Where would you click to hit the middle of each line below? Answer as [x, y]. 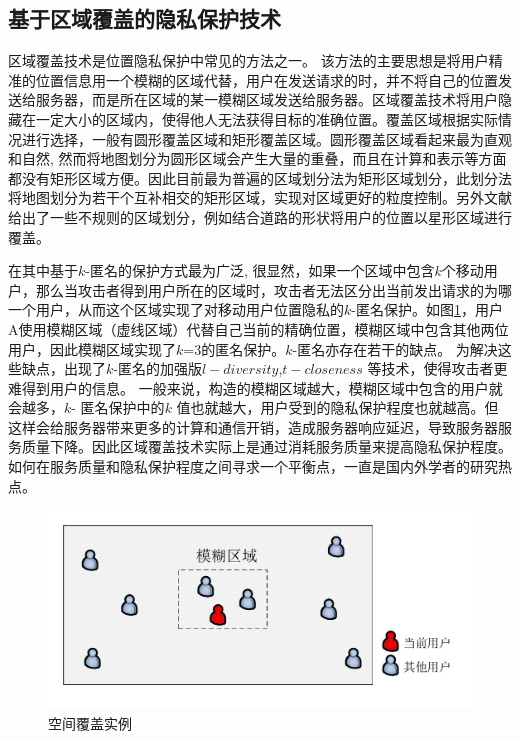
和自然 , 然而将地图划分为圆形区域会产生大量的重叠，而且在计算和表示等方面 [257, 158]
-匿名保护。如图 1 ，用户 [427, 309]
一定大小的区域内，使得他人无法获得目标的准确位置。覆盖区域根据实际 [266, 118]
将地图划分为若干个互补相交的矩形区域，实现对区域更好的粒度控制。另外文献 [260, 197]
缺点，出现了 [63, 368]
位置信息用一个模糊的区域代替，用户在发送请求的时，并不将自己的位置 [266, 79]
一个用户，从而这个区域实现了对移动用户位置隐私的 [176, 309]
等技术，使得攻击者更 [437, 368]
